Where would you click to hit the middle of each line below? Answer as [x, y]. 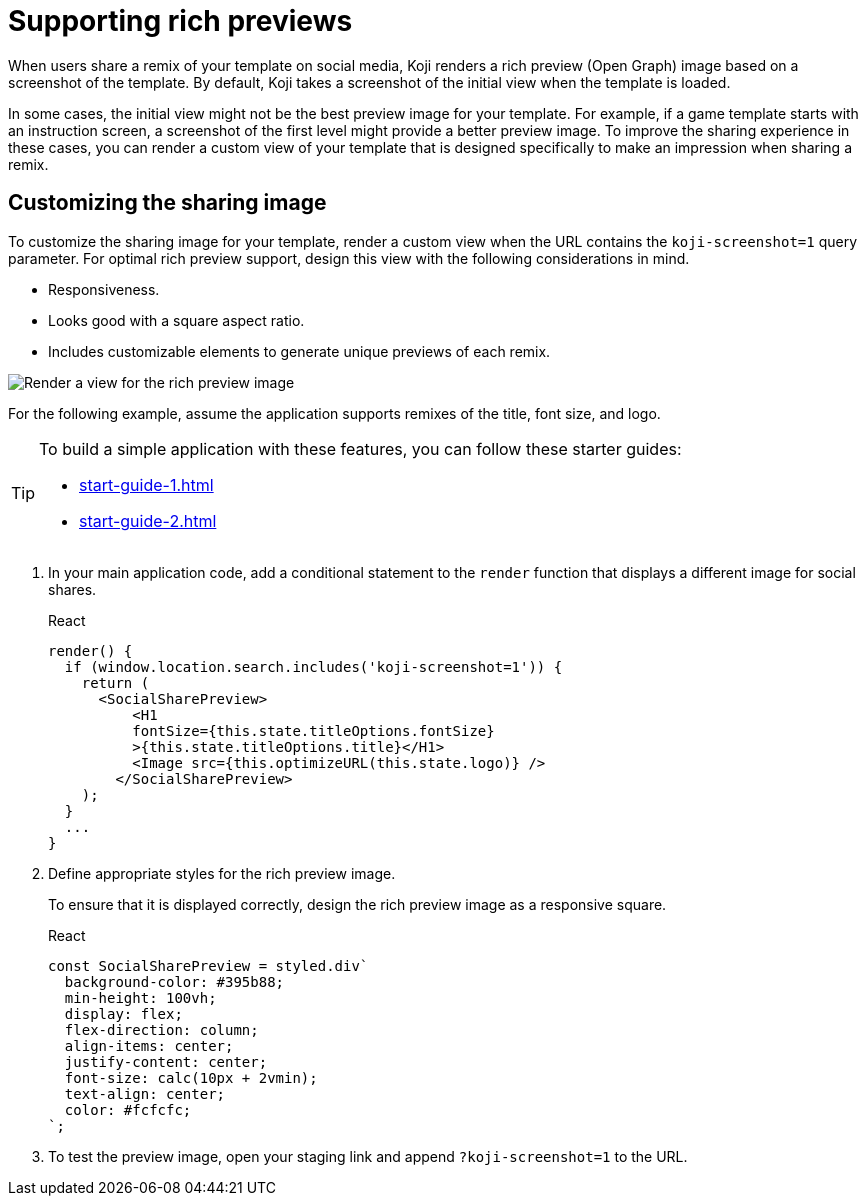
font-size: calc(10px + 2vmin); [191, 1077]
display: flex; [123, 1013]
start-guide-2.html [148, 520]
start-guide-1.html [146, 484]
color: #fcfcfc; [128, 1109]
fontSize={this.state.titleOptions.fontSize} [313, 730]
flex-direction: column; [161, 1029]
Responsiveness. [104, 289]
